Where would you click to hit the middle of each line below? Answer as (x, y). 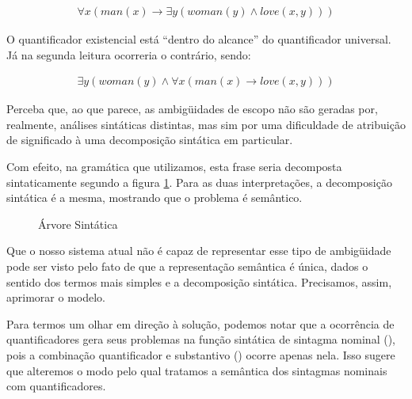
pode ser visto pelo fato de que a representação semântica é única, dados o (187, 266)
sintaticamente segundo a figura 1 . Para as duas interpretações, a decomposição (199, 182)
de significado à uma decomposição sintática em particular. (150, 140)
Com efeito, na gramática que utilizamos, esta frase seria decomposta (174, 167)
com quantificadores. (56, 386)
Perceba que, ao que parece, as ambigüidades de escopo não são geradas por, (192, 109)
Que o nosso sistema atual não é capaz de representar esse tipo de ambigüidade (199, 251)
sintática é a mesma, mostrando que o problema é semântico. (154, 198)
